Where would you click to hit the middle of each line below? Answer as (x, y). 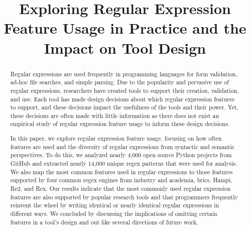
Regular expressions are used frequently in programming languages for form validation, (124, 74)
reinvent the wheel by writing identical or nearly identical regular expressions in (115, 205)
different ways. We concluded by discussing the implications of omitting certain (114, 213)
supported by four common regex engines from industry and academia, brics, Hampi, (121, 180)
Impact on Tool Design (125, 47)
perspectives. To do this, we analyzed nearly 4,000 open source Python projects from (121, 155)
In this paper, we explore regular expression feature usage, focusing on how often (116, 138)
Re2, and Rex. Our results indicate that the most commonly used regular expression (120, 188)
